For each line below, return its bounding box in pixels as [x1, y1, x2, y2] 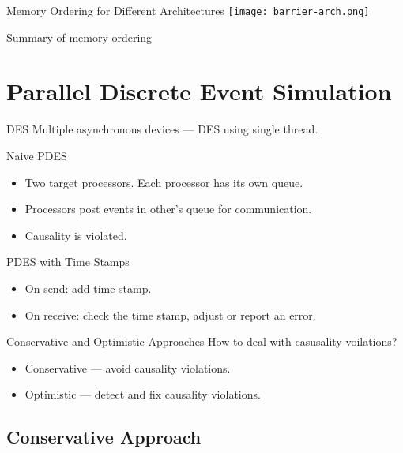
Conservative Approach [6, 425, 201, 449]
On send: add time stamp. [24, 279, 152, 296]
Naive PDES [6, 147, 67, 163]
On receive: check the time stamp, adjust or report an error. [24, 306, 316, 323]
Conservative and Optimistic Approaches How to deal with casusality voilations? [6, 333, 397, 350]
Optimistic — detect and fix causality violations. [24, 386, 261, 402]
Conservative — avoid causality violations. [24, 359, 231, 376]
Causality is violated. [24, 226, 127, 243]
